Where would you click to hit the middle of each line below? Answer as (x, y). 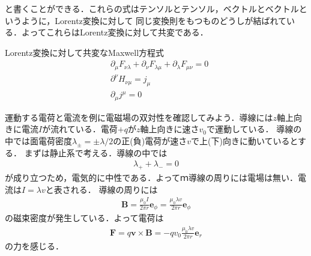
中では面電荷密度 (38, 140)
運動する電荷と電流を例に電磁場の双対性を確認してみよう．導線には (139, 117)
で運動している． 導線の (254, 129)
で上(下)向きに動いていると (245, 140)
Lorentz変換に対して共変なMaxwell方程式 (85, 52)
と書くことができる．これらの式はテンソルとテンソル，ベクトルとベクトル (152, 8)
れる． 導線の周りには (114, 189)
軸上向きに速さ (170, 129)
